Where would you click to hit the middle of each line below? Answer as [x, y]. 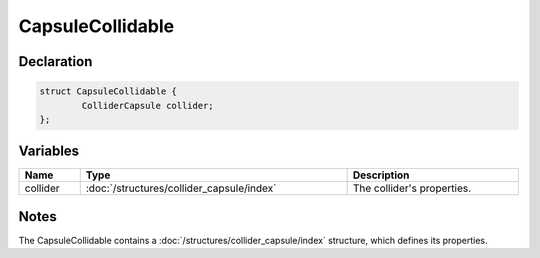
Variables [49, 151]
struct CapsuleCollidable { [108, 91]
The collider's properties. [412, 188]
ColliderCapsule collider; [147, 105]
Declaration [55, 61]
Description [381, 175]
